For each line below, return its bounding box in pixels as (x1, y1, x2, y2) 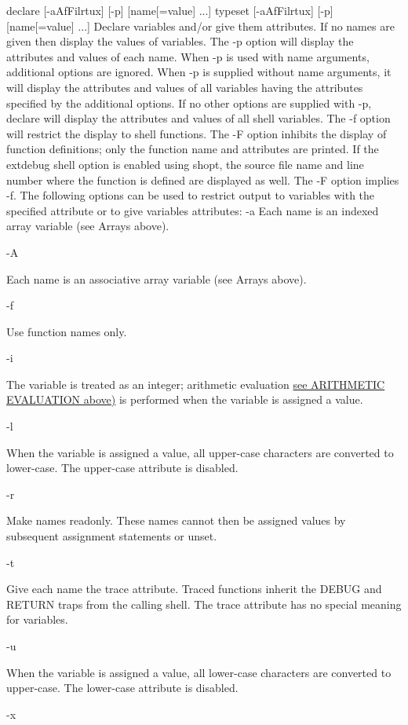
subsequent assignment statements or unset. (6, 528, 217, 544)
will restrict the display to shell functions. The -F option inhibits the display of (6, 125, 387, 141)
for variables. (6, 611, 68, 628)
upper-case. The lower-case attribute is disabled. (6, 679, 239, 696)
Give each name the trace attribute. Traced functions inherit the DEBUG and (6, 580, 382, 597)
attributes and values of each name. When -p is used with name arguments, (6, 48, 370, 64)
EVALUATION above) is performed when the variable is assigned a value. (6, 391, 363, 408)
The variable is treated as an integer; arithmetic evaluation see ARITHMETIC (6, 375, 385, 392)
